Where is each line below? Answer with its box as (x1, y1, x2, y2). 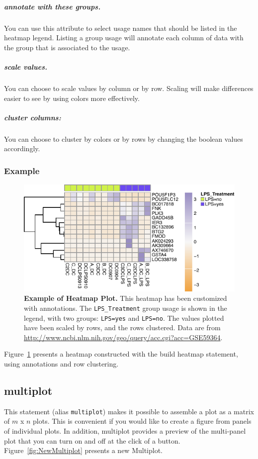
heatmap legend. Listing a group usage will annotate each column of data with (4, 32, 244, 43)
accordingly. (4, 143, 40, 154)
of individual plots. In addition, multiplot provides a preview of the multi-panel (4, 425, 246, 436)
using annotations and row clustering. (4, 358, 119, 368)
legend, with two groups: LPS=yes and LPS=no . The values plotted (24, 312, 224, 323)
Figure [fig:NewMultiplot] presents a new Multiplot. (4, 445, 163, 456)
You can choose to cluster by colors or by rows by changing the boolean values (4, 133, 243, 144)
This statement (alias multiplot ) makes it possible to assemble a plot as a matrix (4, 406, 254, 416)
